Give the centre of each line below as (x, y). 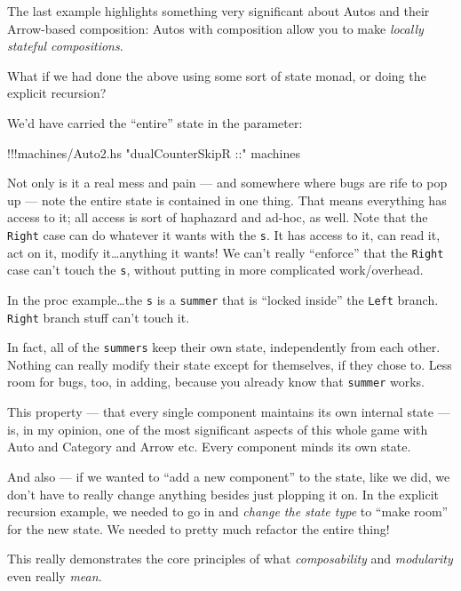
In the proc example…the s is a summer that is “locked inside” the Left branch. (223, 299)
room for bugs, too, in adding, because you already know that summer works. (216, 382)
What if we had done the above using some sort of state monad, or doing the (217, 75)
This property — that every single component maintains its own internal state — (229, 412)
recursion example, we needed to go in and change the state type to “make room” (228, 511)
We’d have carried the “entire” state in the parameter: (155, 122)
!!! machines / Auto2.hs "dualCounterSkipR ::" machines (154, 152)
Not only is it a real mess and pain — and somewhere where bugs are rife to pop (227, 183)
